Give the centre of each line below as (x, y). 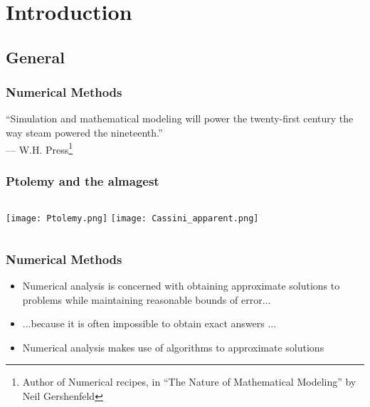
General (35, 57)
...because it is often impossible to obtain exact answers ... (149, 323)
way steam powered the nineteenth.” (84, 132)
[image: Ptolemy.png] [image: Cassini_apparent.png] (132, 219)
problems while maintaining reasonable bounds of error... (147, 299)
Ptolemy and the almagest (83, 180)
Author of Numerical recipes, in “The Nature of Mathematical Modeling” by (189, 382)
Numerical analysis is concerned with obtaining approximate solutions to (181, 285)
